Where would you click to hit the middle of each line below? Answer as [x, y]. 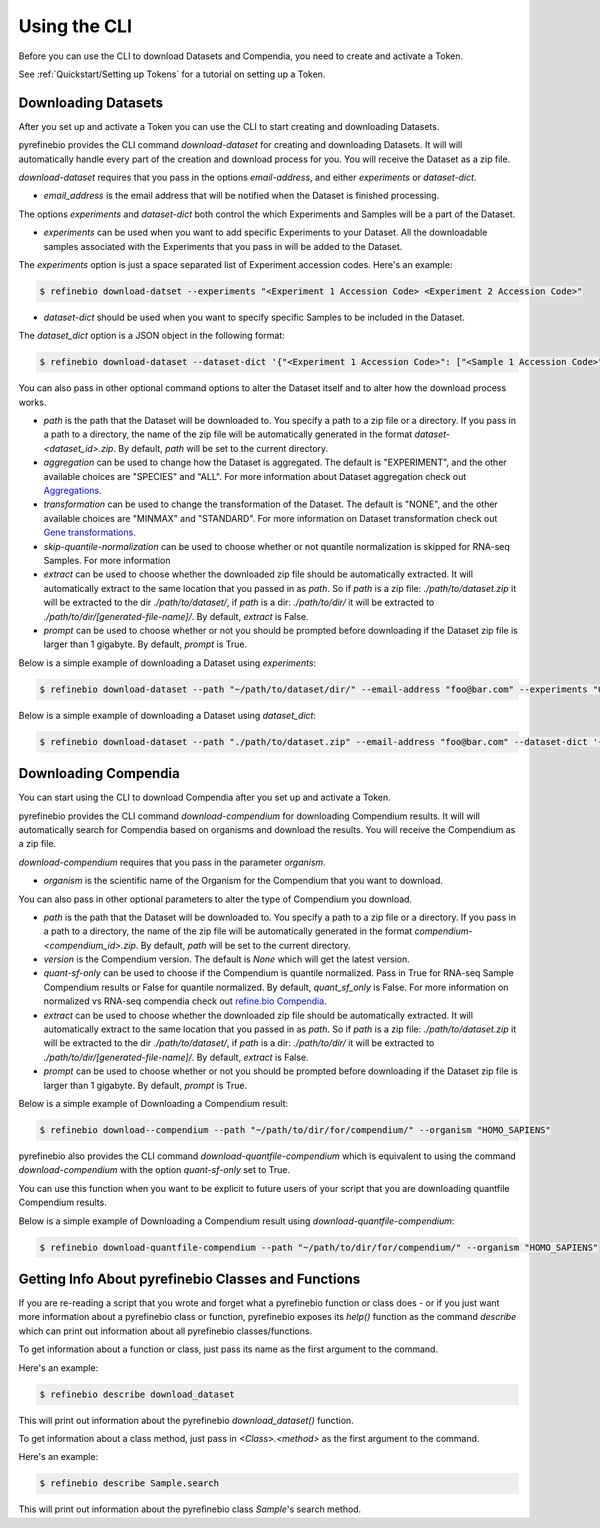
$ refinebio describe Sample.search [129, 1483]
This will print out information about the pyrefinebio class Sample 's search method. [190, 1509]
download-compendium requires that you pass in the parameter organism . [172, 862]
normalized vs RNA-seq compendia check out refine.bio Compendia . [185, 1001]
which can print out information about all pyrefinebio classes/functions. [165, 1331]
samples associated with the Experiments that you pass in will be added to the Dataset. [223, 246]
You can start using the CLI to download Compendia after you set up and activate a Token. [205, 797]
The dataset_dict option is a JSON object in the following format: [151, 336]
